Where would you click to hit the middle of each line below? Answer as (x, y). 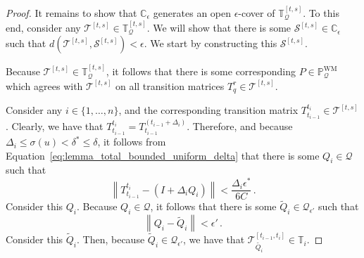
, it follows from (132, 142)
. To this (321, 12)
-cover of (257, 12)
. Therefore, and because (240, 126)
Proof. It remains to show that (71, 12)
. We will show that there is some (219, 28)
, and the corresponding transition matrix (208, 110)
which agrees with (44, 85)
